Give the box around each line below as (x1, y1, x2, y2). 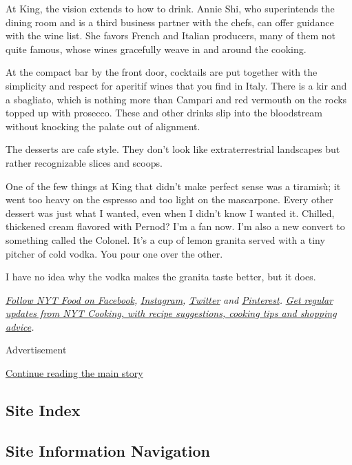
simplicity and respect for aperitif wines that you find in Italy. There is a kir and (6, 78, 347, 92)
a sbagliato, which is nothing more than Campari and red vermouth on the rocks (6, 92, 347, 106)
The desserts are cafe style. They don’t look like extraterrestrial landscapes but (6, 142, 340, 156)
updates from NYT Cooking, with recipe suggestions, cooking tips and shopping (6, 306, 337, 320)
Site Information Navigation (6, 440, 210, 461)
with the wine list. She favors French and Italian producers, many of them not (6, 28, 335, 43)
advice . (6, 319, 34, 333)
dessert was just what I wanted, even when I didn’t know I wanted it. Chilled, (6, 205, 335, 220)
